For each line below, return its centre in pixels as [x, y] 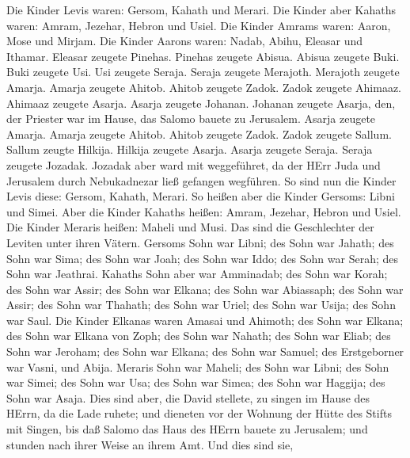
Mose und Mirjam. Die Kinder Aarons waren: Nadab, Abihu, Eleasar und [185, 41]
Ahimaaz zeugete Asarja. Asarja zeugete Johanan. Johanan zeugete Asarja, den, [201, 103]
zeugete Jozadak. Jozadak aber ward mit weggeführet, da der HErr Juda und [194, 164]
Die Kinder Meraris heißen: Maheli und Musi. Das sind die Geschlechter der [190, 227]
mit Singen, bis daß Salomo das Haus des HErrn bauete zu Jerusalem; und [187, 429]
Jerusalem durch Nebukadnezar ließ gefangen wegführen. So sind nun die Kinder [201, 180]
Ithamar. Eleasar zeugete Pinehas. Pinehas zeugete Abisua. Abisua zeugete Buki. [203, 56]
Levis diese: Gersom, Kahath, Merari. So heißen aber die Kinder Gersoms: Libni [201, 196]
